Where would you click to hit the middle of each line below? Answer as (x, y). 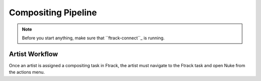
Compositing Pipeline (53, 12)
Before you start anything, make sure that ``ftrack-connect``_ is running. (93, 38)
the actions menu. (27, 72)
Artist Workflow (33, 54)
